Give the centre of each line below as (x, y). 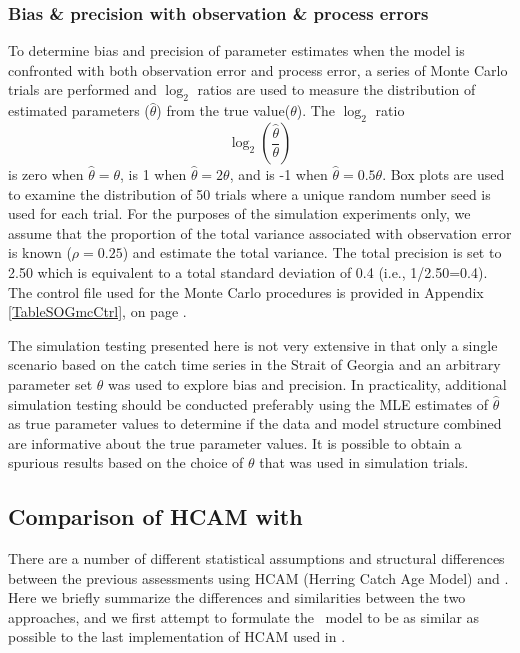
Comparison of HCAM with (155, 516)
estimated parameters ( (79, 110)
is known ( (40, 252)
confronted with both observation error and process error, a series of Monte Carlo (258, 69)
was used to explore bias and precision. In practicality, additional (307, 383)
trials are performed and (82, 89)
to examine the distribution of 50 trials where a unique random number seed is (249, 193)
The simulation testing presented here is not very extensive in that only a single (253, 344)
